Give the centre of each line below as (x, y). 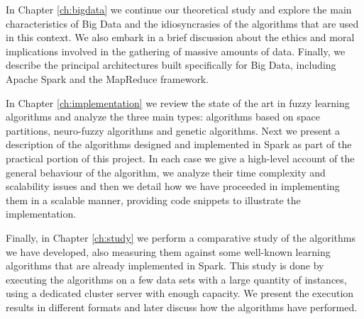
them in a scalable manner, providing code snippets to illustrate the (153, 200)
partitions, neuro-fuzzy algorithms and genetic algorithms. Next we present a (173, 130)
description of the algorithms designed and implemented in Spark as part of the (179, 144)
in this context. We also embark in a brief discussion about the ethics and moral (180, 37)
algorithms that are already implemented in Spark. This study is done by (165, 265)
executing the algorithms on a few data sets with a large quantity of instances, (176, 279)
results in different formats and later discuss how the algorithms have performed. (182, 307)
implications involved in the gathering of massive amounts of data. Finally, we (176, 51)
